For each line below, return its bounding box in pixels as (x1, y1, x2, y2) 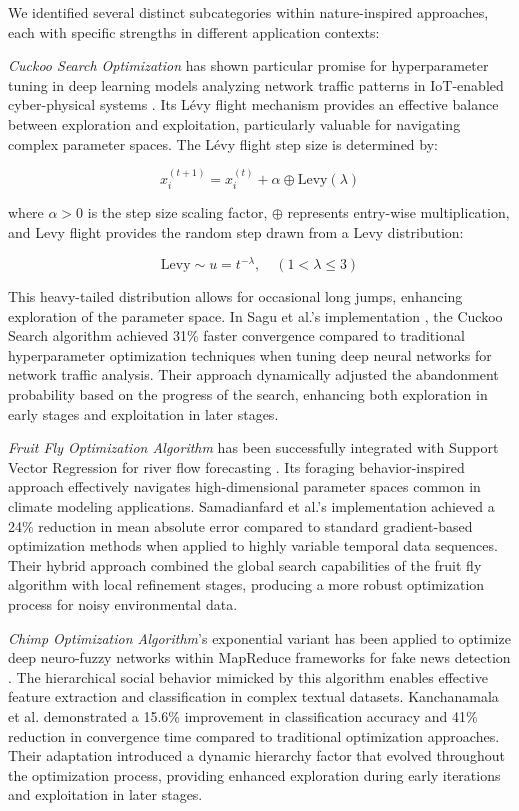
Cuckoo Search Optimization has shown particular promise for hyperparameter (8, 55, 489, 76)
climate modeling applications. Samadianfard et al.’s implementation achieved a (8, 496, 495, 517)
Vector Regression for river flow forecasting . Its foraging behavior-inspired (8, 456, 465, 477)
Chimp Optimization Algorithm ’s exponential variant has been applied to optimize (8, 627, 511, 648)
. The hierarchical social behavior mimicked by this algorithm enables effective (8, 666, 488, 687)
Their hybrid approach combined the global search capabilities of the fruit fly (8, 554, 482, 575)
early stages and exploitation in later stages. (8, 403, 279, 424)
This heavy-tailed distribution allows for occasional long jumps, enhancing (8, 286, 463, 307)
